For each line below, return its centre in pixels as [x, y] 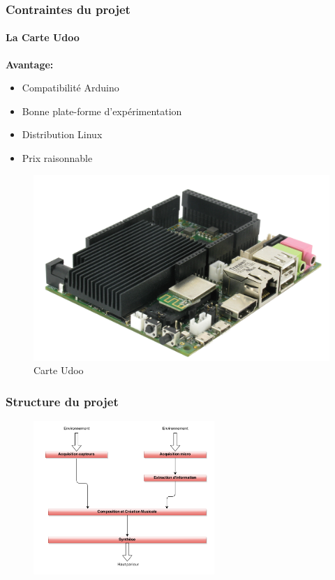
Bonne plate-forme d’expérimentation [102, 111]
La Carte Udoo [43, 37]
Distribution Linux [62, 134]
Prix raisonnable [57, 158]
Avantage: [30, 64]
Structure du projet [62, 401]
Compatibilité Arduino [70, 88]
